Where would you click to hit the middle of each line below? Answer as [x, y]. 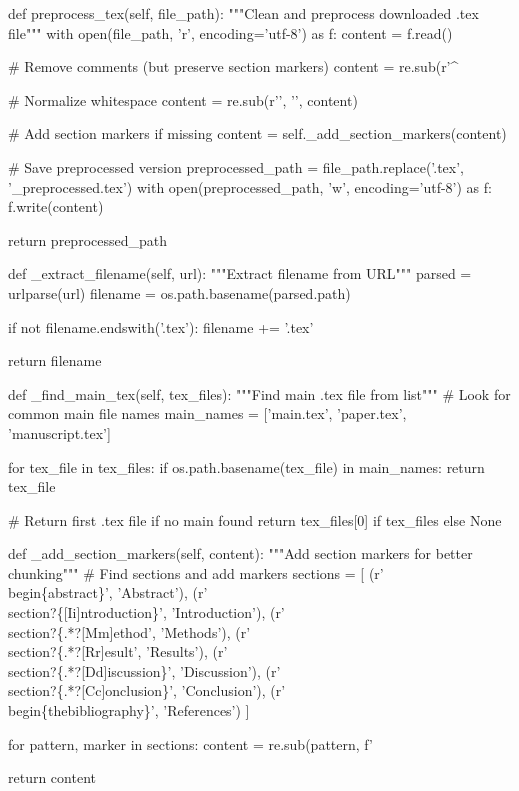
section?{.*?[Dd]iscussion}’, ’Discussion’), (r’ [144, 670]
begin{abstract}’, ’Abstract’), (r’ [108, 592]
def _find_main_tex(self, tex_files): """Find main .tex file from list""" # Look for [259, 393]
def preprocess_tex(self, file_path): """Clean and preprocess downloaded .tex [243, 13]
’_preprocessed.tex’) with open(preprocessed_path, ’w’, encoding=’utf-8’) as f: [250, 186]
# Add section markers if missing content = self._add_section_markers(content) [257, 133]
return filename [55, 360]
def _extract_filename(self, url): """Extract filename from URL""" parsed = [240, 273]
